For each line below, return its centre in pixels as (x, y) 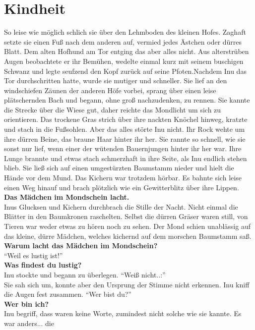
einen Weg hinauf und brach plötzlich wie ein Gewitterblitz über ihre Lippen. (122, 187)
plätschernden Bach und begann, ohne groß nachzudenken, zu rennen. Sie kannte (127, 100)
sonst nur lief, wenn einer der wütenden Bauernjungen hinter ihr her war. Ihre (123, 148)
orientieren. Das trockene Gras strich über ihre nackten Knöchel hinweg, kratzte (126, 119)
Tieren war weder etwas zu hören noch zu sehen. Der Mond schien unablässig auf (127, 226)
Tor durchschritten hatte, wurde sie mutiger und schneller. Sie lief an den (116, 81)
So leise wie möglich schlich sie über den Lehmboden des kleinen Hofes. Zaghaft (125, 32)
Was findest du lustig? (43, 265)
